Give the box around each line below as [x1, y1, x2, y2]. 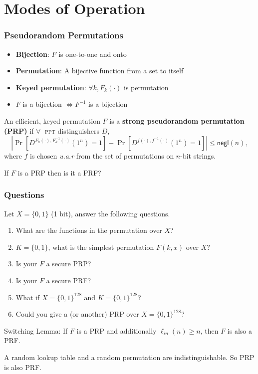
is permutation [124, 82, 169, 92]
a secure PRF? [46, 275, 91, 285]
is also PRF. [4, 362, 42, 372]
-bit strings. [180, 151, 216, 161]
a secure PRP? [46, 258, 91, 269]
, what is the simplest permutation [48, 241, 154, 252]
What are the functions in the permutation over [15, 225, 162, 235]
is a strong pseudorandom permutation [109, 115, 245, 126]
